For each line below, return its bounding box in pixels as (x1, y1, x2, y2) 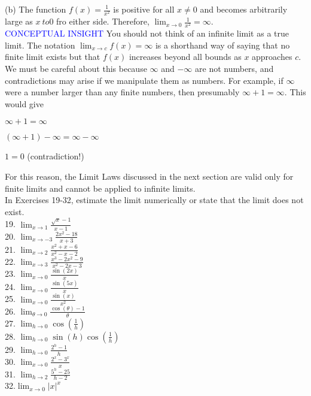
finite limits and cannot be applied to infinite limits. (5, 182, 196, 194)
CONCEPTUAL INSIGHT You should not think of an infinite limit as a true (5, 27, 289, 40)
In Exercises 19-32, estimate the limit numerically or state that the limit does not (5, 194, 304, 206)
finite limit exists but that (5, 50, 100, 63)
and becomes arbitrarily (200, 3, 288, 15)
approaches (252, 50, 292, 63)
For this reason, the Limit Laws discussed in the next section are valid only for (5, 170, 294, 183)
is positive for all (113, 3, 175, 15)
